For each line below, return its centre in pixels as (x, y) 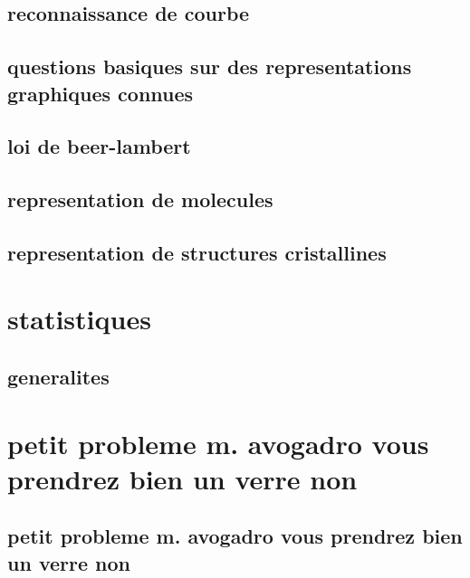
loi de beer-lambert (99, 146)
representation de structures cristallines (197, 252)
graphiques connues (101, 93)
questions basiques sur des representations (210, 66)
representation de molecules (140, 199)
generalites (58, 377)
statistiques (79, 319)
